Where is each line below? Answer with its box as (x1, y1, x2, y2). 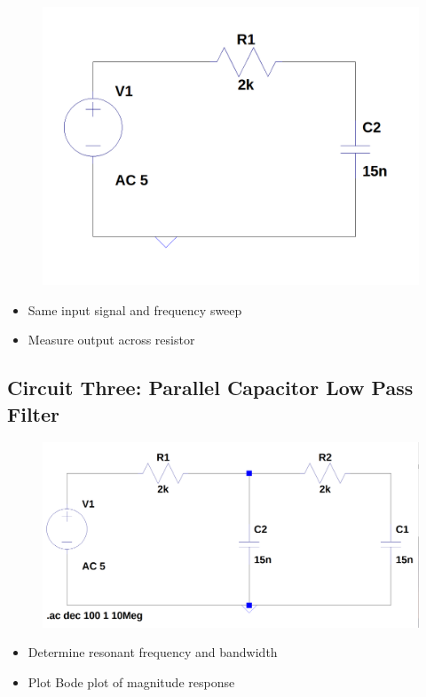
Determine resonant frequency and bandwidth (28, 643, 278, 661)
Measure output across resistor (28, 330, 195, 349)
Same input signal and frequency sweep (28, 300, 242, 319)
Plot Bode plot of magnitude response (28, 672, 235, 691)
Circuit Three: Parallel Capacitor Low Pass (7, 374, 414, 401)
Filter (7, 400, 60, 427)
